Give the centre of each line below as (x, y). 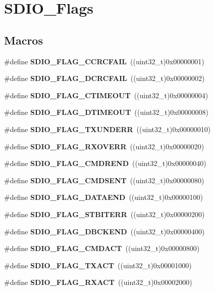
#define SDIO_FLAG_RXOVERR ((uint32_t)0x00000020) (104, 146)
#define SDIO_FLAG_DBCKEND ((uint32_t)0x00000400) (104, 231)
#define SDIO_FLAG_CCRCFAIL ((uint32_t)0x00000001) (104, 61)
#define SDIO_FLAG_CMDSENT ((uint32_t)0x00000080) (104, 180)
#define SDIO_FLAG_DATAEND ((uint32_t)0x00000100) (104, 197)
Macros (23, 40)
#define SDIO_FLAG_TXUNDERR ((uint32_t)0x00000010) (108, 129)
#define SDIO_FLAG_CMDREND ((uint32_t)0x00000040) (105, 163)
